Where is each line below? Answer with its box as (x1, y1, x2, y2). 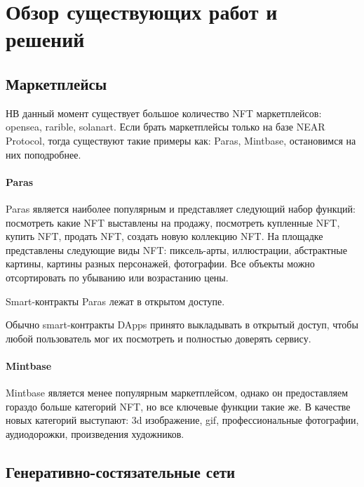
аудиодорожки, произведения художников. (6, 426, 184, 441)
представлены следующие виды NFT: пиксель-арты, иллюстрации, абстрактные (6, 242, 347, 257)
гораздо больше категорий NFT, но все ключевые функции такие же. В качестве (6, 399, 351, 413)
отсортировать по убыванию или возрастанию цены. (6, 269, 229, 284)
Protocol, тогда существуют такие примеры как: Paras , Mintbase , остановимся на (6, 133, 356, 147)
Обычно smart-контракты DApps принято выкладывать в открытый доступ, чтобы (6, 317, 358, 332)
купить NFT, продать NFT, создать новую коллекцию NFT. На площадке (6, 229, 323, 243)
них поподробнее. (6, 147, 81, 161)
